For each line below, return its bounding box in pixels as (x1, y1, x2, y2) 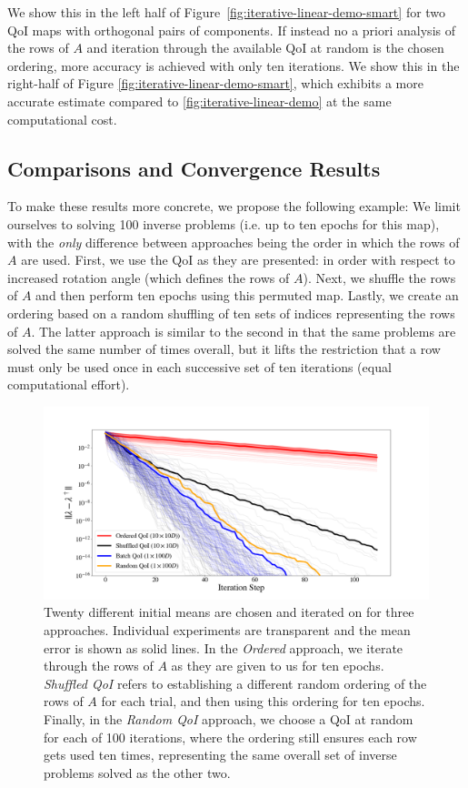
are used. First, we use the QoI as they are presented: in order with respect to (21, 250, 455, 269)
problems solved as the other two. (44, 763, 231, 782)
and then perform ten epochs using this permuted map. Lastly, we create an (35, 286, 459, 305)
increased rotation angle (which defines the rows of (7, 268, 290, 287)
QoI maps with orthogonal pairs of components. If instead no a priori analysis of (7, 20, 455, 39)
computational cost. (7, 109, 117, 128)
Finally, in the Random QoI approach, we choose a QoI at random (44, 710, 413, 729)
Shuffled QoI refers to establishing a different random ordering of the (44, 673, 427, 692)
